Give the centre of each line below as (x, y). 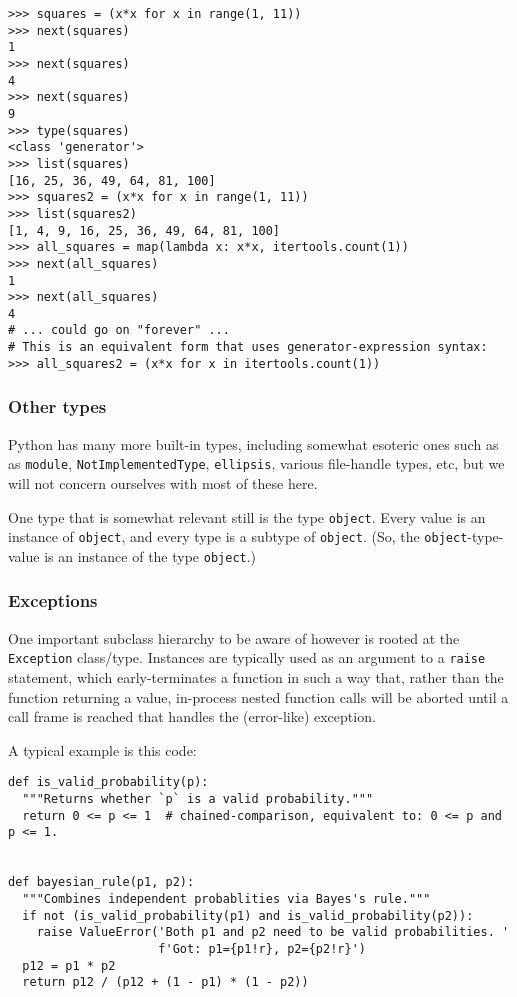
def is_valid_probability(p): (108, 782)
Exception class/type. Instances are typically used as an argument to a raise (247, 657)
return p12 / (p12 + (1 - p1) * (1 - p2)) (165, 982)
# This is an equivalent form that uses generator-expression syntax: (248, 347)
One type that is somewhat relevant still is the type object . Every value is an (247, 516)
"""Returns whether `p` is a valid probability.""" (198, 798)
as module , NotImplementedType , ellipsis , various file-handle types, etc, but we (256, 463)
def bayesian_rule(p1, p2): (101, 882)
